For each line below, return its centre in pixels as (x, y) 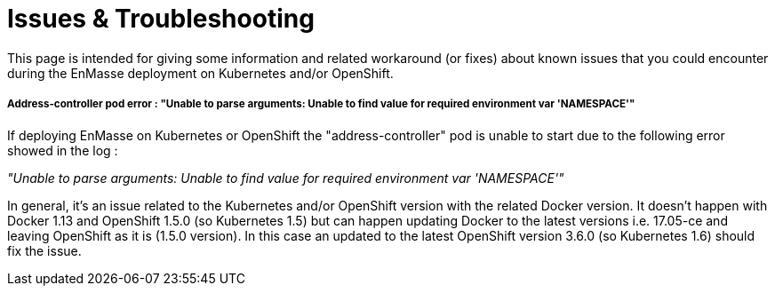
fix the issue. (44, 250)
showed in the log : (63, 150)
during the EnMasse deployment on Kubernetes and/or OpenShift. (200, 73)
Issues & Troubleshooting (161, 19)
